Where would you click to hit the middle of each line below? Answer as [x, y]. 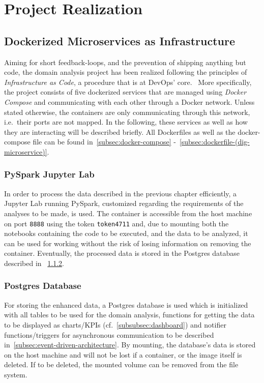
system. [16, 374]
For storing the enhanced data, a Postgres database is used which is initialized [126, 304]
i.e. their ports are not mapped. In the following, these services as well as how [126, 122]
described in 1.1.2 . [34, 263]
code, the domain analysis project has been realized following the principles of [126, 72]
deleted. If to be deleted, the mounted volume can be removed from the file [121, 364]
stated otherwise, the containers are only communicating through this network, [127, 112]
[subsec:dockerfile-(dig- [214, 142]
